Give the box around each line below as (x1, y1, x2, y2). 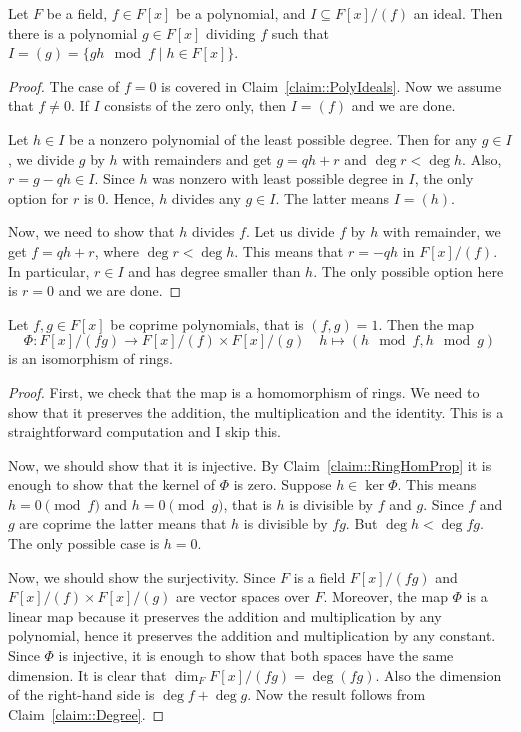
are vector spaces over (176, 586, 310, 607)
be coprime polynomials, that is (110, 313, 304, 334)
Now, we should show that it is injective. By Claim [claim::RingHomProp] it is (8, 454, 492, 475)
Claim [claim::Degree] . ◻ (8, 703, 165, 724)
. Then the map (378, 313, 475, 334)
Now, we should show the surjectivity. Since (8, 566, 276, 587)
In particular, (8, 260, 90, 281)
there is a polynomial (8, 22, 138, 43)
